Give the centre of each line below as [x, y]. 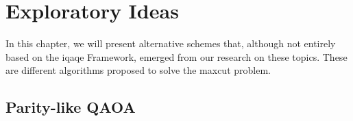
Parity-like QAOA [71, 107]
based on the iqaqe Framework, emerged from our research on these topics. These [176, 56]
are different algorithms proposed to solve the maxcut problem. [138, 70]
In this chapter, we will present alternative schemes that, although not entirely [171, 43]
